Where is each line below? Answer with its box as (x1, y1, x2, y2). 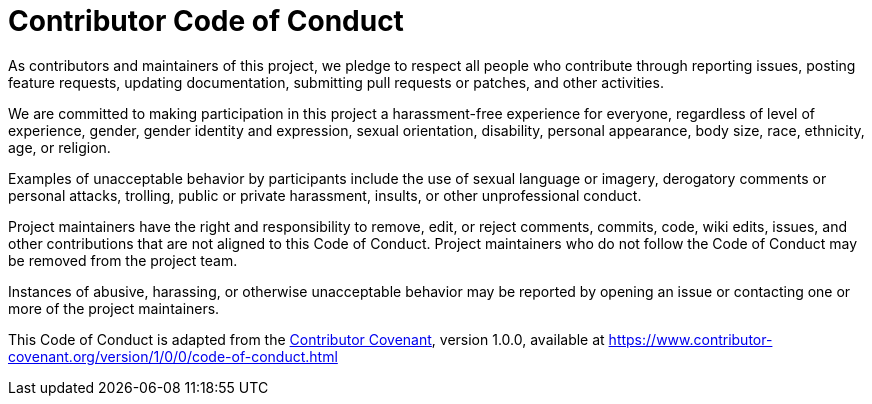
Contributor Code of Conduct (8, 4, 404, 38)
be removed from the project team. (8, 251, 238, 269)
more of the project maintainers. (8, 299, 220, 317)
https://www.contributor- (608, 330, 773, 348)
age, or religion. (8, 138, 111, 156)
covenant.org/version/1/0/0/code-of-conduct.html (8, 347, 338, 365)
